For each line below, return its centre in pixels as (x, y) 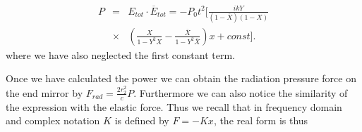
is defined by (142, 120)
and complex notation (53, 120)
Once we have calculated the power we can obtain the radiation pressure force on (181, 78)
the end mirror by (44, 92)
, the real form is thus (261, 120)
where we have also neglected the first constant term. (121, 54)
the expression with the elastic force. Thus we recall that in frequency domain (174, 106)
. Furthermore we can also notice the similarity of (241, 92)
